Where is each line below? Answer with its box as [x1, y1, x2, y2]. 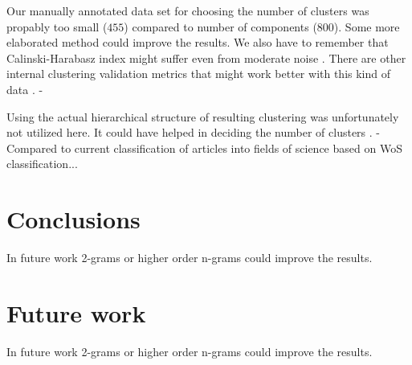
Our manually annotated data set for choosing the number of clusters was [6, 2, 369, 18]
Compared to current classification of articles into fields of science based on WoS [6, 139, 402, 156]
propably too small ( [6, 18, 108, 35]
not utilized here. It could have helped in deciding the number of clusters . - [6, 124, 380, 141]
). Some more [333, 18, 400, 35]
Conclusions [6, 203, 141, 236]
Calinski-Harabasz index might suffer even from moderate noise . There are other [6, 49, 406, 66]
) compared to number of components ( [124, 18, 317, 35]
